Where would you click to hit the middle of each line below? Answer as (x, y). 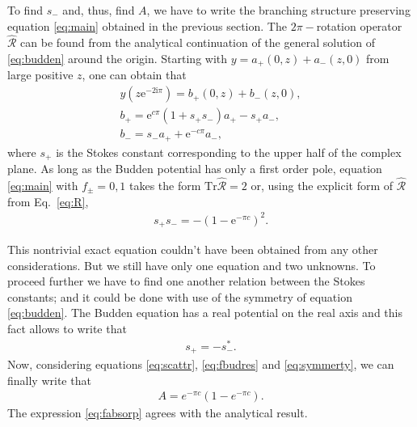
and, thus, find (99, 10)
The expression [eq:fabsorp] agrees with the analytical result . (158, 413)
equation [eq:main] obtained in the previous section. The (147, 25)
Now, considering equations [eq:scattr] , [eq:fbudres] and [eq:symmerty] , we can (201, 364)
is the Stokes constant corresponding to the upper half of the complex (229, 152)
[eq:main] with (43, 185)
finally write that (49, 380)
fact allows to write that (67, 329)
